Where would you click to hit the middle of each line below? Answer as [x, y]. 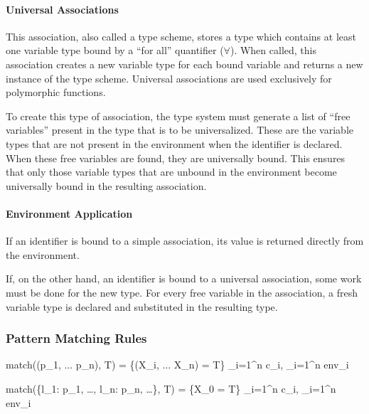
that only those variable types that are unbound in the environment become [171, 172]
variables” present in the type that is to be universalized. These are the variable [180, 130]
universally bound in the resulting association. [106, 185]
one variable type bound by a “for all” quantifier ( [115, 50]
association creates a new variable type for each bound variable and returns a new [184, 64]
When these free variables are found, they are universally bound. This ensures [176, 158]
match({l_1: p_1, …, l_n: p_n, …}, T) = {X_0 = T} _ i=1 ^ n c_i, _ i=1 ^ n [171, 388]
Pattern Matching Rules [76, 338]
